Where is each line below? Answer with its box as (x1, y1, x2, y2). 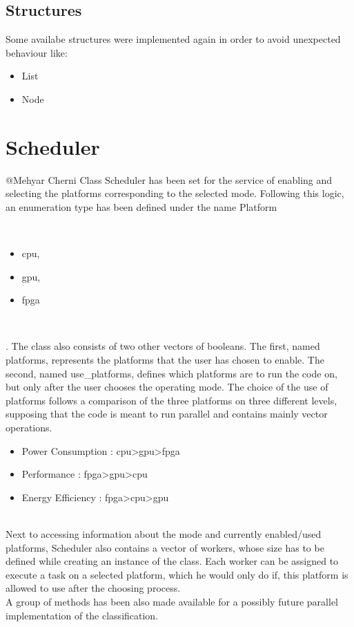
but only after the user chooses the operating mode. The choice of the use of (6, 380, 328, 394)
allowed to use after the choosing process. (6, 581, 181, 595)
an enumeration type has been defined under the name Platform (6, 199, 277, 214)
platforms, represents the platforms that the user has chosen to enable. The (6, 353, 324, 367)
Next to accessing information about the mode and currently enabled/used (6, 526, 322, 541)
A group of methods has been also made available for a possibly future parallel (6, 594, 339, 608)
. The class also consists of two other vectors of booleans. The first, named (6, 339, 320, 353)
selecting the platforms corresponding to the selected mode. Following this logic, (6, 186, 344, 200)
